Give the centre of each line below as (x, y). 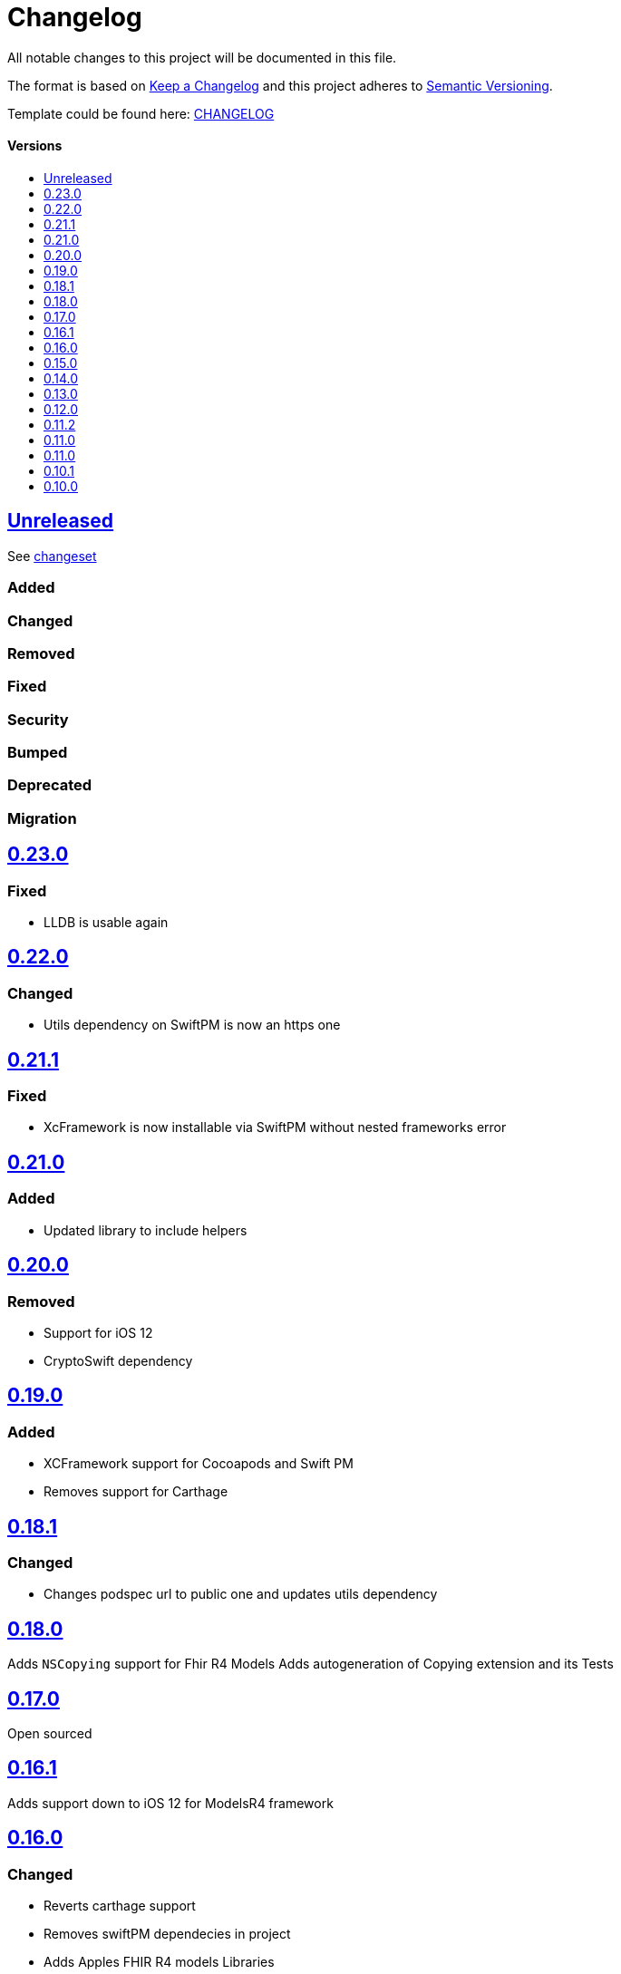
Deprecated (50, 785)
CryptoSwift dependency (118, 1360)
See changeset (52, 556)
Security (38, 719)
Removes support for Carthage (136, 1492)
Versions (35, 146)
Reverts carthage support (120, 1906)
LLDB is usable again (106, 923)
